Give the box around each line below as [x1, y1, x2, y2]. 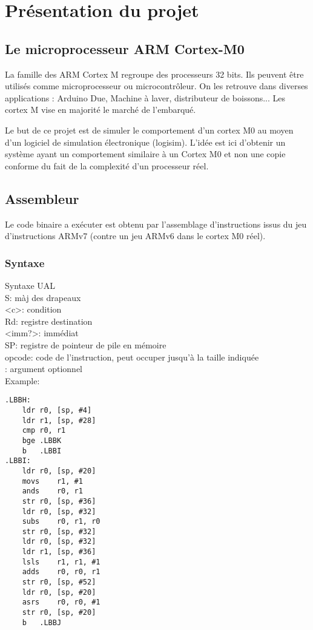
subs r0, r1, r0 [22, 517, 100, 526]
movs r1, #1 [22, 476, 83, 486]
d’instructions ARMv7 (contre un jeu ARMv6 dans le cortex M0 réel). [5, 229, 266, 242]
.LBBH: [5, 396, 31, 405]
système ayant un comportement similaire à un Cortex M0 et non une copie [5, 147, 286, 160]
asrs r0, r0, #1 [22, 598, 100, 607]
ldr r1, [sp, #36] [22, 547, 96, 557]
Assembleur [5, 189, 79, 208]
